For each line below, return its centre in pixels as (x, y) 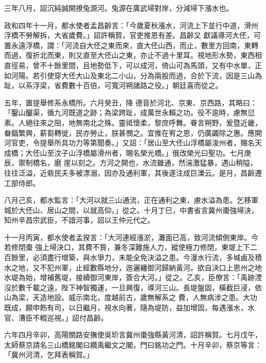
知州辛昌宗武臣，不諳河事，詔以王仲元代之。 (79, 220)
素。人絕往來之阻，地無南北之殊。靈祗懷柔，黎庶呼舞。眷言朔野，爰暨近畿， (133, 122)
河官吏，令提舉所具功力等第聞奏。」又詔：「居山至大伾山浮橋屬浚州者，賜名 (129, 143)
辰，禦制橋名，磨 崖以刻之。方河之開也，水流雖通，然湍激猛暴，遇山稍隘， (131, 163)
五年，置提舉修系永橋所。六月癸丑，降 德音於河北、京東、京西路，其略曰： (131, 102)
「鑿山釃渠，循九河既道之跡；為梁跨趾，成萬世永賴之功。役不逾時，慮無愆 (129, 112)
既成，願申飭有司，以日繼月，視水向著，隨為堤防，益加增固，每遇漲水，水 (129, 307)
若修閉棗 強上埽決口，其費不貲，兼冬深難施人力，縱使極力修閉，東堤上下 (127, 247)
